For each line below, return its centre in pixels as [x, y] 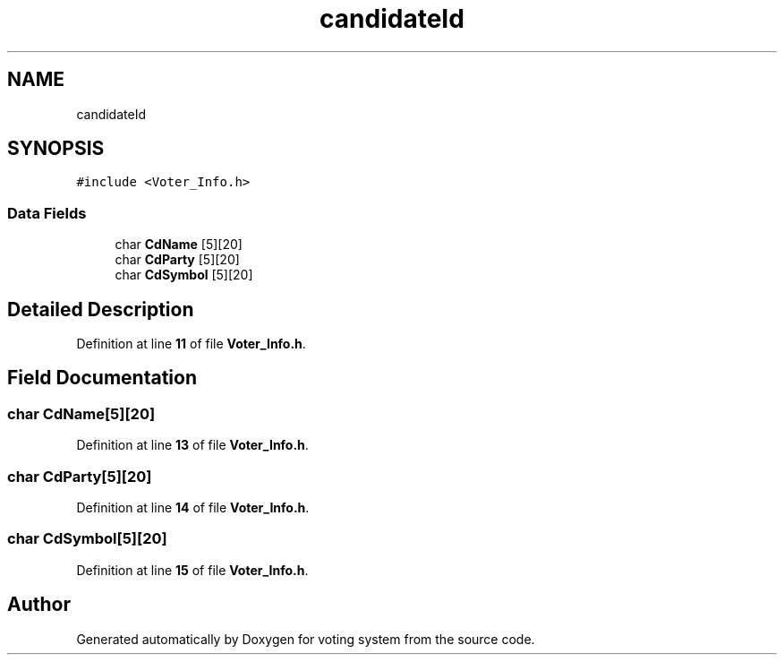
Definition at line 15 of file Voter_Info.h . [192, 570]
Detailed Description [101, 309]
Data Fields [47, 213]
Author [39, 605]
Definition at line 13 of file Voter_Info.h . [192, 445]
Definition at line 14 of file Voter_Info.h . [193, 507]
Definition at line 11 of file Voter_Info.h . [191, 344]
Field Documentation [102, 378]
